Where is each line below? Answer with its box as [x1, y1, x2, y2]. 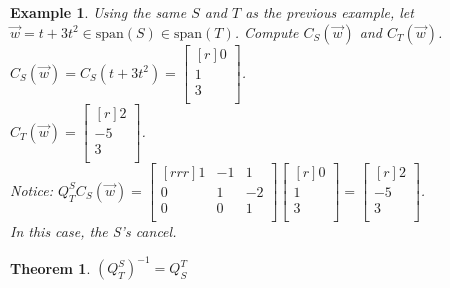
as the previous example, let [245, 2, 414, 22]
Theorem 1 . [10, 257, 91, 278]
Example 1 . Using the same [10, 2, 187, 22]
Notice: [10, 179, 53, 200]
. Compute [234, 21, 299, 42]
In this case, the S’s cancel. [10, 220, 177, 241]
